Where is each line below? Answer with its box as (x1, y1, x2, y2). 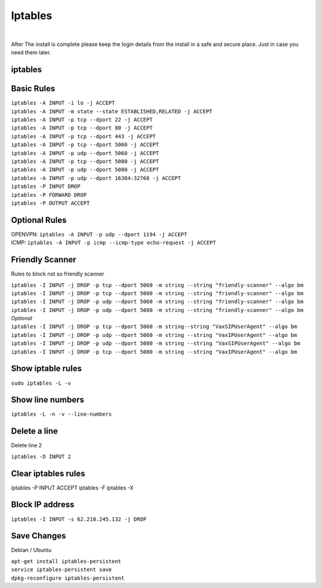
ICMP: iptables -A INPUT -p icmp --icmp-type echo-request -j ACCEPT (11, 239, 216, 246)
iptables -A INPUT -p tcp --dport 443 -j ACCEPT (11, 133, 156, 140)
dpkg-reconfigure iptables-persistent (11, 574, 125, 581)
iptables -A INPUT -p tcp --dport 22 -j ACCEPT (11, 116, 153, 123)
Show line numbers (11, 395, 85, 405)
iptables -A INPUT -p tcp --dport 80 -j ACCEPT (11, 125, 153, 131)
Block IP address (11, 500, 75, 510)
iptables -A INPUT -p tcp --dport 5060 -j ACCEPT (11, 141, 159, 148)
